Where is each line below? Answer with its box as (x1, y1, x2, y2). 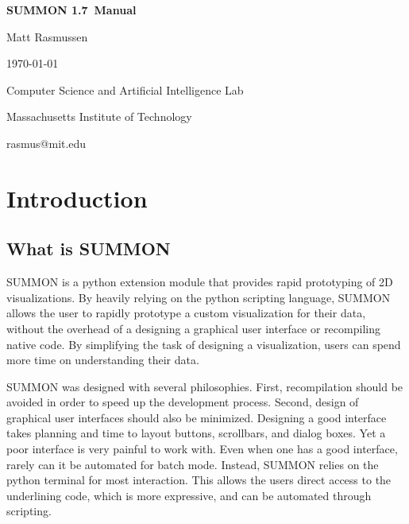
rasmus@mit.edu (6, 134, 87, 151)
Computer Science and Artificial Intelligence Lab (6, 81, 244, 98)
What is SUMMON (6, 236, 171, 261)
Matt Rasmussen (6, 28, 88, 45)
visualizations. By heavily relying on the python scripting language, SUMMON (6, 289, 391, 305)
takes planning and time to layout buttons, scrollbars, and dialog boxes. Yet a (6, 425, 386, 441)
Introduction (6, 181, 148, 214)
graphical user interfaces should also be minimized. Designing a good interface (6, 409, 387, 425)
